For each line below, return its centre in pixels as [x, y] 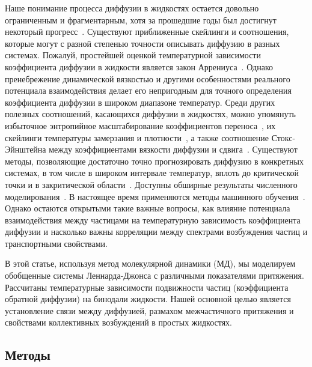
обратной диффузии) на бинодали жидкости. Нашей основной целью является [148, 299]
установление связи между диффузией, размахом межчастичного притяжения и [149, 310]
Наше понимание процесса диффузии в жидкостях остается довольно [132, 8]
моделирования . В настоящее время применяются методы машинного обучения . [155, 196]
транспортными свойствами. [56, 243]
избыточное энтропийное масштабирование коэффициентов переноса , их [140, 125]
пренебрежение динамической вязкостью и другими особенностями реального [148, 78]
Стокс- [283, 137]
